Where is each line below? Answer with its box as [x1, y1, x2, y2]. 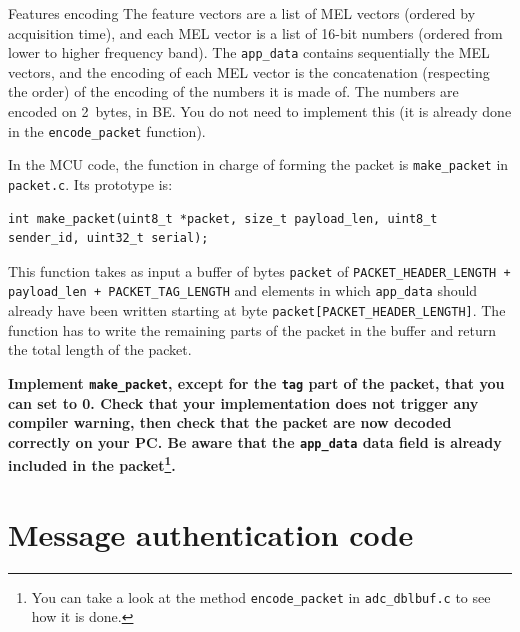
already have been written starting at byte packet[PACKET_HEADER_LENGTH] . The [8, 300, 506, 321]
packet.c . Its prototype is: [8, 173, 173, 194]
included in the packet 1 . [8, 452, 176, 476]
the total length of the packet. [8, 339, 192, 360]
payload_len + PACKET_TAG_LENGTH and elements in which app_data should [8, 280, 478, 301]
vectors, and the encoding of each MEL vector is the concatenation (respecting [8, 61, 490, 82]
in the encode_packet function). [8, 120, 206, 141]
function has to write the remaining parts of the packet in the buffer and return [8, 319, 497, 340]
